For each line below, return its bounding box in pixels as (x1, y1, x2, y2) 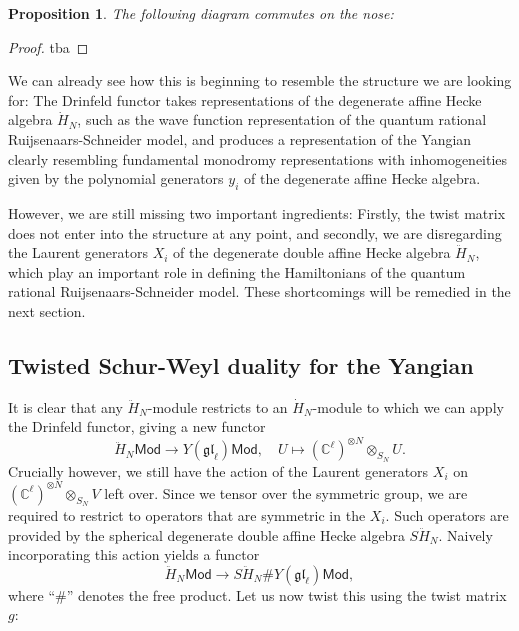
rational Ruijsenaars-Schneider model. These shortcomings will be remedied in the (8, 281, 511, 302)
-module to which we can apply (312, 396, 504, 417)
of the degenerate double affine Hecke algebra (173, 242, 451, 263)
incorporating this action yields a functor (8, 544, 260, 565)
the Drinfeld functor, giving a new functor (8, 416, 266, 437)
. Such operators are (385, 504, 509, 525)
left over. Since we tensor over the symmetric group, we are (104, 482, 468, 503)
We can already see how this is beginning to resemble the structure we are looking (8, 70, 512, 91)
